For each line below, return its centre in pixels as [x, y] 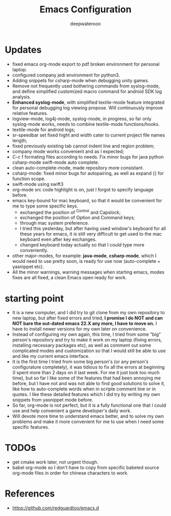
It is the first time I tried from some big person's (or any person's [80, 362]
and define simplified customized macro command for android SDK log [87, 91]
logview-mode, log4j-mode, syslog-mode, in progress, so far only [82, 119]
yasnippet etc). [28, 267]
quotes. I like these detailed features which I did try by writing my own [86, 394]
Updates [23, 50]
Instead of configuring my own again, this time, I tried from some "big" [87, 334]
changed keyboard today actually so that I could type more [82, 245]
